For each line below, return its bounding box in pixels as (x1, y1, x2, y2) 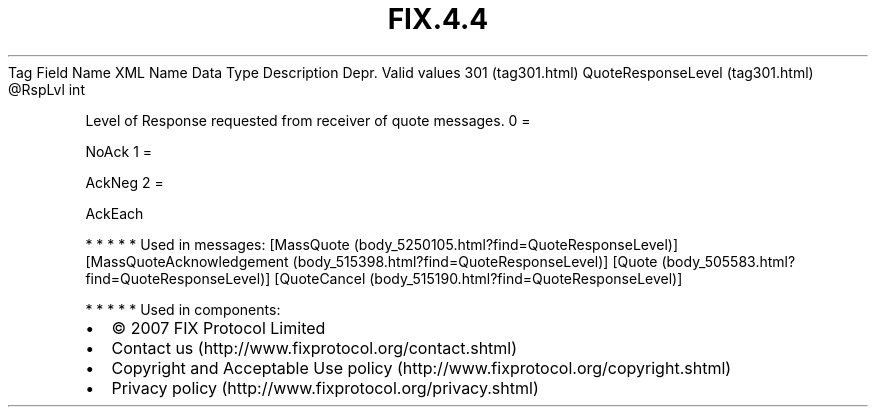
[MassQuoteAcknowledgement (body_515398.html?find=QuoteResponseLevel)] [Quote (85, 252, 658, 270)
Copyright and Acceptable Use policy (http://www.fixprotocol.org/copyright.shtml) (111, 357, 732, 378)
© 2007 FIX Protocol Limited (111, 317, 326, 338)
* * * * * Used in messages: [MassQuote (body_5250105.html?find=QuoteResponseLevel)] (85, 235, 679, 253)
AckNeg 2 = (85, 173, 164, 191)
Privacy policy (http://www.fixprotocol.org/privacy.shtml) (111, 377, 539, 398)
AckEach (85, 204, 144, 222)
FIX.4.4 (387, 2, 489, 36)
